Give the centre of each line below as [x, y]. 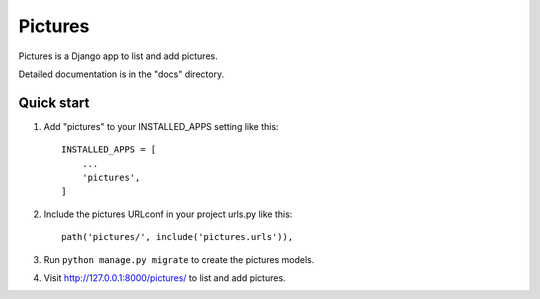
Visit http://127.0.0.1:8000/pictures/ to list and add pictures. [164, 277]
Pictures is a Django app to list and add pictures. [118, 56]
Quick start [54, 102]
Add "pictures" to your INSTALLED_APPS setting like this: [161, 126]
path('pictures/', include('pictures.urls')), [177, 237]
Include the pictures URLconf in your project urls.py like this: [168, 214]
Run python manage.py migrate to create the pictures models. [179, 259]
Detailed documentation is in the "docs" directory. [121, 74]
